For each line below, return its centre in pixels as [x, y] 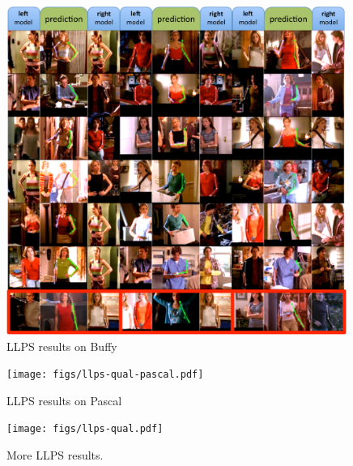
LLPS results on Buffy [62, 346]
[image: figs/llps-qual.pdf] [85, 429]
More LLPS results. [55, 455]
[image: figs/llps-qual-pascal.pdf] [105, 375]
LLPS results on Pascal [64, 400]
